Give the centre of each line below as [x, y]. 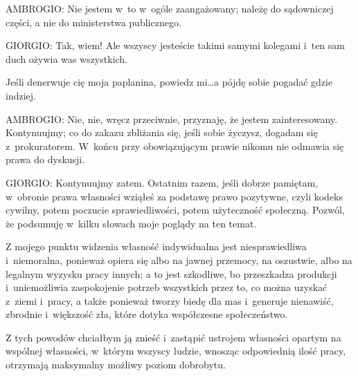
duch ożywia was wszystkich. [66, 58]
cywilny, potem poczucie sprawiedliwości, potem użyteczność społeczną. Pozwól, [175, 210]
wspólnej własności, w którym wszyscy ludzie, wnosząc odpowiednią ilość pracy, [176, 351]
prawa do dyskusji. [45, 159]
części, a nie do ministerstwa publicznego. [93, 22]
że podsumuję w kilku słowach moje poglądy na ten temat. [131, 223]
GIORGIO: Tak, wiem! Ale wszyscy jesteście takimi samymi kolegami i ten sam [175, 45]
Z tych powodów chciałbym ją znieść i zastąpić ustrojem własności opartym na [173, 337]
